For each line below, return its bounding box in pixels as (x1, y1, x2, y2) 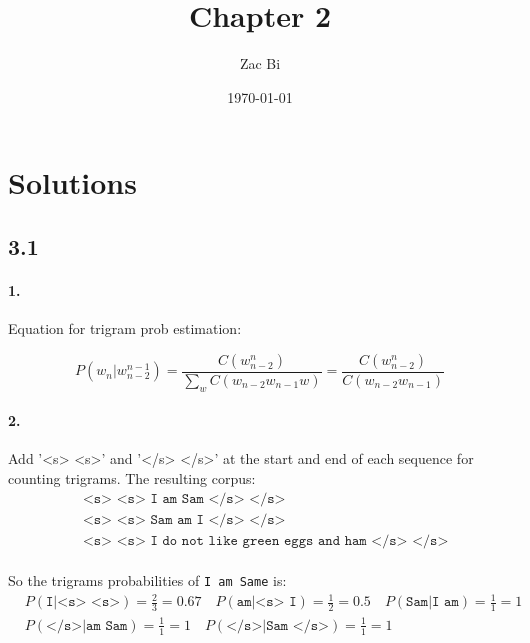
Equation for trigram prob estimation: (8, 318, 242, 339)
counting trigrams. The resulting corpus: (8, 467, 256, 488)
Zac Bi (239, 53, 281, 74)
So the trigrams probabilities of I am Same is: (8, 570, 287, 591)
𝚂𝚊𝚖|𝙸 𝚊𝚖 (406, 595, 459, 610)
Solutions (8, 162, 137, 203)
